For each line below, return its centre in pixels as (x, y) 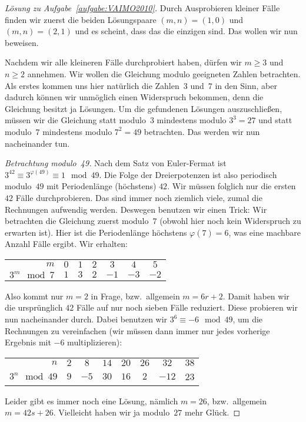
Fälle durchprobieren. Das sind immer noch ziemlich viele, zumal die (139, 197)
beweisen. (22, 42)
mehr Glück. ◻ (212, 412)
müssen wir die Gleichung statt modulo (75, 120)
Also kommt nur (34, 296)
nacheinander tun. (37, 143)
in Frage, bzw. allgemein (135, 296)
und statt (275, 120)
